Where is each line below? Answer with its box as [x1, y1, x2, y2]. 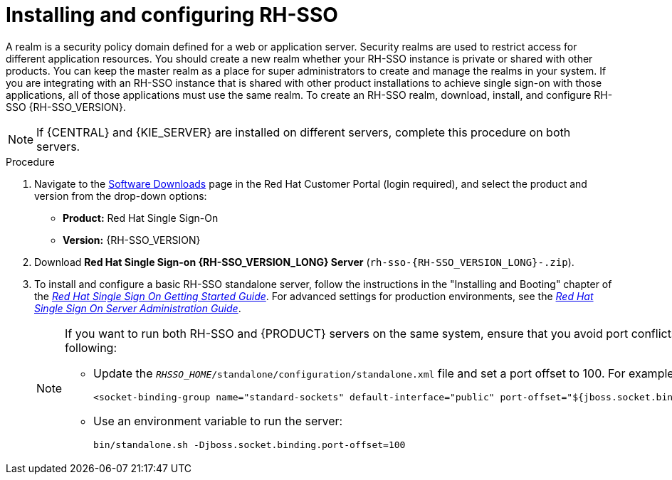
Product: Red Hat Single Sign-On [63, 211, 219, 224]
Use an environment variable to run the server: [93, 413, 343, 428]
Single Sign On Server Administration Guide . [34, 302, 241, 314]
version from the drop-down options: [34, 189, 207, 202]
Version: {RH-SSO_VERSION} [63, 233, 201, 246]
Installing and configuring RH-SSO [6, 3, 338, 27]
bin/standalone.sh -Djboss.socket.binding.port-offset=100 [93, 439, 406, 450]
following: [65, 340, 117, 355]
